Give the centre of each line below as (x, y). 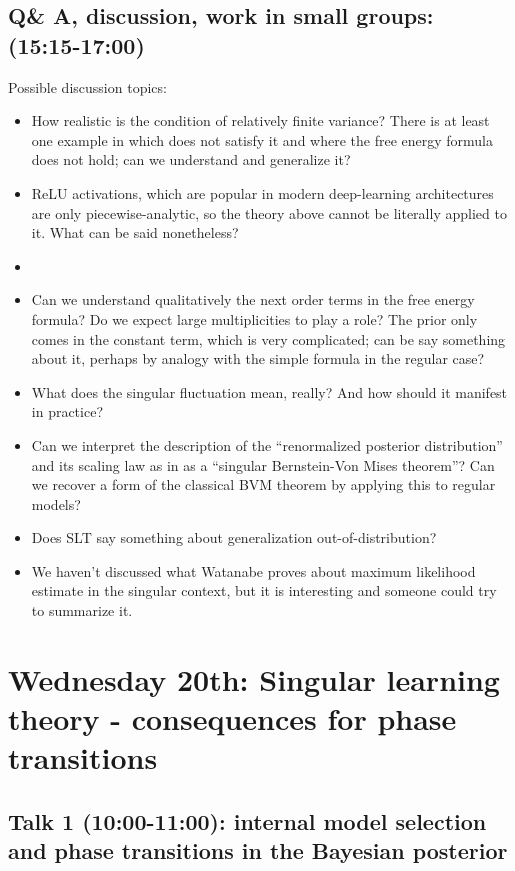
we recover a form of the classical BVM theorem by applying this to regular (263, 484)
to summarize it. (82, 610)
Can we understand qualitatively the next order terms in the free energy (253, 299)
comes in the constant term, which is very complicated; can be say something (268, 338)
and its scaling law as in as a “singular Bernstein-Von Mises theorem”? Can (263, 464)
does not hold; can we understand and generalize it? (191, 159)
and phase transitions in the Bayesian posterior (258, 850)
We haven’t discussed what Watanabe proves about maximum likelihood (253, 570)
